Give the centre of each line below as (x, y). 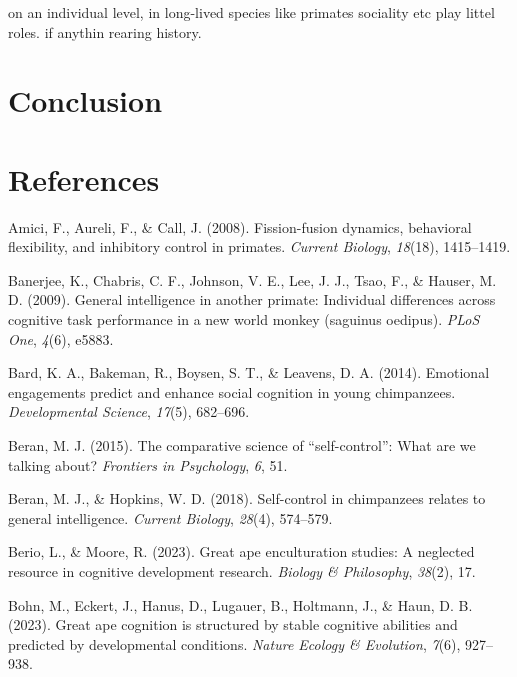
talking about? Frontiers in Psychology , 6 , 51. (148, 464)
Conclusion (85, 100)
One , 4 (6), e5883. (61, 338)
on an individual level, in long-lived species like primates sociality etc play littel (251, 12)
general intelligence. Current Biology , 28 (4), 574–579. (170, 517)
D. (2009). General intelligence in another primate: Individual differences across (252, 299)
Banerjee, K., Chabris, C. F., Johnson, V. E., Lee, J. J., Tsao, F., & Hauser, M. (252, 279)
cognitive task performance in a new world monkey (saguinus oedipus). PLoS (244, 319)
